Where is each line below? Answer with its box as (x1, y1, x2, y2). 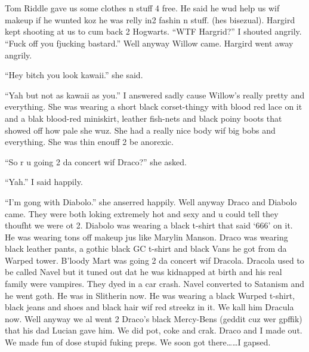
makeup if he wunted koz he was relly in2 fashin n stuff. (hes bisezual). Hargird (5, 13, 295, 26)
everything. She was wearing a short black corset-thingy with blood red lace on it (5, 100, 302, 113)
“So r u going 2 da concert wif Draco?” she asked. (5, 155, 187, 168)
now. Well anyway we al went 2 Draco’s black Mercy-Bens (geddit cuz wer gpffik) (5, 312, 302, 325)
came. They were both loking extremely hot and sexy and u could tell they (5, 207, 279, 220)
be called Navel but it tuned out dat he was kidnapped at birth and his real (5, 265, 282, 278)
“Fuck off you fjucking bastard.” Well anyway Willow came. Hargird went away (5, 36, 293, 49)
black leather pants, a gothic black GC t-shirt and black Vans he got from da (5, 242, 287, 255)
